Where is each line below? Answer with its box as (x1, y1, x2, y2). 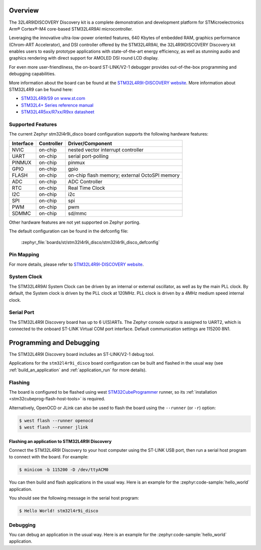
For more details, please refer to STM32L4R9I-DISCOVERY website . (9, 261, 144, 267)
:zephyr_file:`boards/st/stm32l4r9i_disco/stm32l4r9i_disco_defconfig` (21, 239, 160, 245)
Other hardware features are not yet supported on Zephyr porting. (9, 219, 141, 225)
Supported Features (9, 121, 58, 128)
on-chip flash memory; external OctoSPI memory (68, 172, 180, 179)
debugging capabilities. (9, 71, 56, 77)
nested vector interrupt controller (68, 146, 144, 153)
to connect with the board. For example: (9, 454, 89, 460)
